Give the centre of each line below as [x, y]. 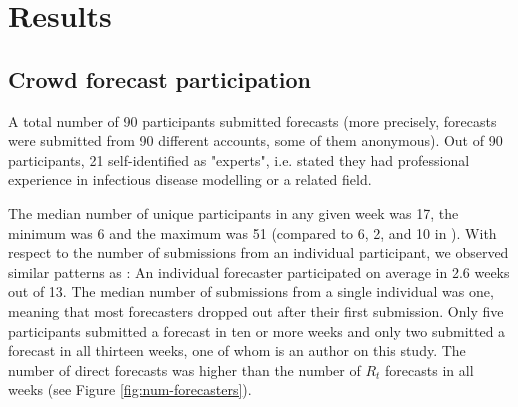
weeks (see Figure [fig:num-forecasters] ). [130, 389]
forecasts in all [429, 369]
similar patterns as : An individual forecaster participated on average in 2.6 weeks [259, 271]
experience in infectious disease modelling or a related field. [190, 179]
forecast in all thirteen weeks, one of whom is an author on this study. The [237, 350]
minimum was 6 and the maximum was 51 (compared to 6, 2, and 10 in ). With [252, 232]
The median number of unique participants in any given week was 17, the [233, 212]
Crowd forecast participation [159, 78]
